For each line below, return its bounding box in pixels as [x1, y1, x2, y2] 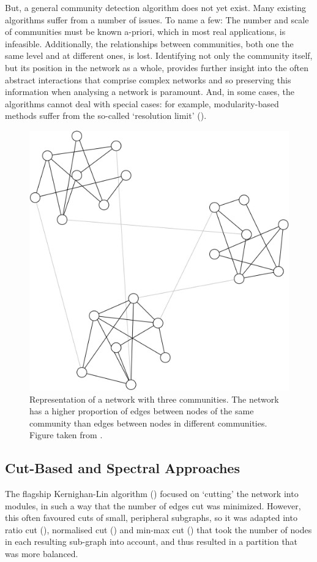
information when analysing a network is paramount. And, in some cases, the [5, 85, 295, 98]
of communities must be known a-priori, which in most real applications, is [5, 25, 286, 38]
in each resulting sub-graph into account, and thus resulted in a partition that [5, 535, 298, 548]
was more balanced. [5, 547, 78, 560]
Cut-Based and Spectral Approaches [5, 458, 240, 477]
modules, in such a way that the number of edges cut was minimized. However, [5, 499, 301, 512]
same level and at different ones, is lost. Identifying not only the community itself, [5, 49, 313, 62]
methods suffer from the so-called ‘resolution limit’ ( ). [5, 109, 207, 122]
